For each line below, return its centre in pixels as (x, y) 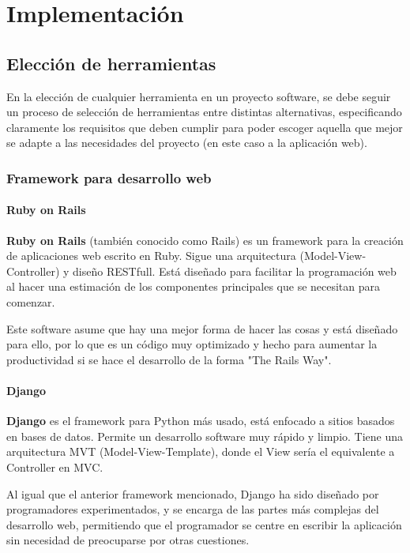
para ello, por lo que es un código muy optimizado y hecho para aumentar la (192, 344)
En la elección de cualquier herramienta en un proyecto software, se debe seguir (199, 96)
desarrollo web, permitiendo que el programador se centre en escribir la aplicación (204, 524)
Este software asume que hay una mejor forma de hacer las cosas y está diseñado (202, 328)
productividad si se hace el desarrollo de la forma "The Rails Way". (169, 359)
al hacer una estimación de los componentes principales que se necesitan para (194, 286)
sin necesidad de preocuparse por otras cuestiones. (128, 540)
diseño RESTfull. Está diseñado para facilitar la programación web (235, 271)
